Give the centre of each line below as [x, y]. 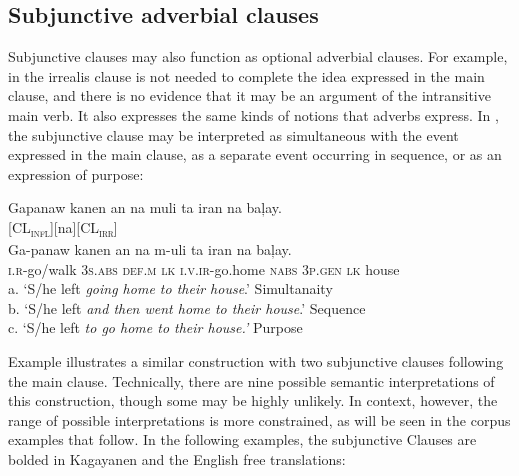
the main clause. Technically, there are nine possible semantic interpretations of [251, 380]
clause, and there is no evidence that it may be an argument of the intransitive [249, 95]
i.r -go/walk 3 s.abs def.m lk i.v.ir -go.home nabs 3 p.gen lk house [204, 268]
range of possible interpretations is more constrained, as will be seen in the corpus [259, 419]
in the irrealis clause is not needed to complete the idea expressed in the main [246, 75]
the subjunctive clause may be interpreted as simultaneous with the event [233, 134]
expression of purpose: [76, 173]
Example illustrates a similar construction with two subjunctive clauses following [256, 361]
